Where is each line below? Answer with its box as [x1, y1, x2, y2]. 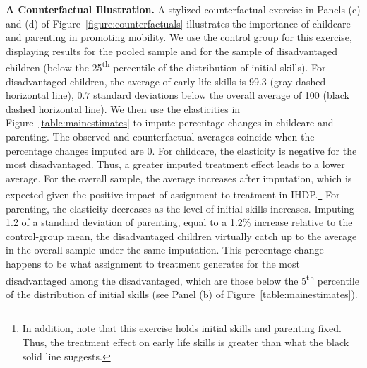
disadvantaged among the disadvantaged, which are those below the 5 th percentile [6, 271, 359, 287]
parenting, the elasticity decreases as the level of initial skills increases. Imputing [6, 201, 354, 215]
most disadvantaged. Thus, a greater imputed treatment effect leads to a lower [6, 157, 345, 172]
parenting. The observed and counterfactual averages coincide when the [6, 129, 315, 143]
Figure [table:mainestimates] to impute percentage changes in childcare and [6, 115, 334, 130]
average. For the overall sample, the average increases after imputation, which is [6, 170, 352, 185]
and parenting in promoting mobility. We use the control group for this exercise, [6, 30, 352, 44]
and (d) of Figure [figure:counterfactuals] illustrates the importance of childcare [6, 16, 351, 30]
